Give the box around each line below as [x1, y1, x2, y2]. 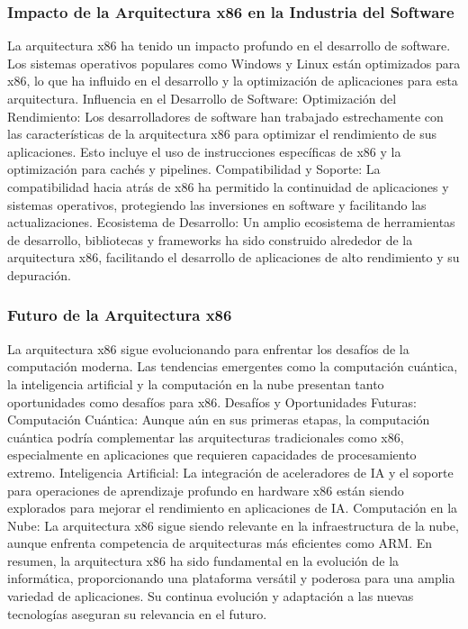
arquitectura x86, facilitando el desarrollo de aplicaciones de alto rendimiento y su [7, 248, 460, 267]
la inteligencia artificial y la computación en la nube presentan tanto [7, 374, 384, 393]
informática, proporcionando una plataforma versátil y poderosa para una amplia [7, 569, 455, 588]
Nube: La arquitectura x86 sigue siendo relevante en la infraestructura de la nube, [7, 515, 459, 534]
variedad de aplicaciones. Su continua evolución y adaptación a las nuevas [7, 587, 414, 606]
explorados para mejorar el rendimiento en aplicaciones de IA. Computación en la [7, 498, 458, 517]
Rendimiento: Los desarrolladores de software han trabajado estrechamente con [7, 106, 444, 125]
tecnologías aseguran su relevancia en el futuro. [7, 604, 267, 623]
